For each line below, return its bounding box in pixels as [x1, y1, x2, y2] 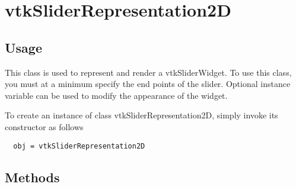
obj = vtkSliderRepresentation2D [13, 141, 145, 150]
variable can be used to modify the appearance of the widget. [5, 89, 228, 101]
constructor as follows [5, 120, 84, 133]
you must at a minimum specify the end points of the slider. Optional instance [5, 78, 291, 90]
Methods [5, 167, 60, 186]
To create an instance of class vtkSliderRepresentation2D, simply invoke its [5, 109, 278, 121]
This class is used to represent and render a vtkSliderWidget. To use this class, [5, 66, 292, 78]
